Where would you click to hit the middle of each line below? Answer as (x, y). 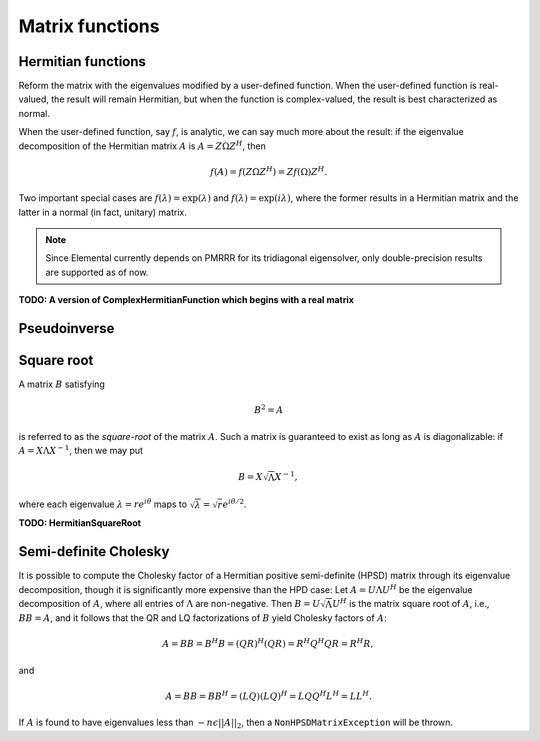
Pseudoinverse (66, 328)
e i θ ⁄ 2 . (234, 503)
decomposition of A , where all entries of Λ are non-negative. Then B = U (169, 603)
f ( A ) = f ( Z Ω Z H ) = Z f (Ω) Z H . (269, 171)
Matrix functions (89, 26)
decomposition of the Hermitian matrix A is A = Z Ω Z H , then (142, 145)
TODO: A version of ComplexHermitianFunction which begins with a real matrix (186, 300)
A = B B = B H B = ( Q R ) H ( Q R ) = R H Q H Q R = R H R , (267, 643)
